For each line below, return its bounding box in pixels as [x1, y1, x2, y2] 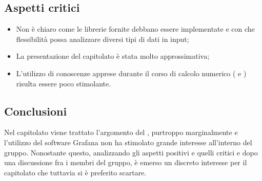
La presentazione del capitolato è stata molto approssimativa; [16, 51, 210, 61]
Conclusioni [4, 103, 67, 119]
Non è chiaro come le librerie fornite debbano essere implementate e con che [16, 24, 255, 34]
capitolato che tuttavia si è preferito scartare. [4, 167, 147, 177]
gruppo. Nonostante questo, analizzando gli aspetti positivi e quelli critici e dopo [4, 147, 258, 157]
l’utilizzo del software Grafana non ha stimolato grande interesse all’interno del [4, 137, 252, 147]
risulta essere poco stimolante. [16, 78, 111, 88]
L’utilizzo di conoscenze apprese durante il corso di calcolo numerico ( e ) [16, 67, 247, 78]
